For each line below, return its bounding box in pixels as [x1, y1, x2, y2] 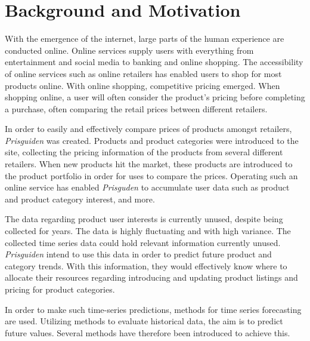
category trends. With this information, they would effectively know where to [5, 259, 287, 272]
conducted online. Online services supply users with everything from [5, 44, 254, 56]
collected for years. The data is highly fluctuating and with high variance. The [5, 225, 291, 237]
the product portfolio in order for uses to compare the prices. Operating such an [5, 169, 298, 182]
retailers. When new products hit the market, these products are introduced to [5, 158, 293, 170]
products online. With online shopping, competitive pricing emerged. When [5, 79, 280, 91]
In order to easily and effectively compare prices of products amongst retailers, [5, 122, 292, 135]
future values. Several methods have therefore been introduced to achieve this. [5, 326, 290, 339]
